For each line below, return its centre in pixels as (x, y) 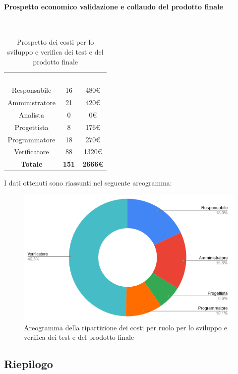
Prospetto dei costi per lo (56, 42)
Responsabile (31, 90)
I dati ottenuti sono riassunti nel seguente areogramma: (88, 183)
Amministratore (31, 102)
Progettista (31, 127)
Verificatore (31, 152)
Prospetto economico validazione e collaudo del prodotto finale (114, 6)
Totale (31, 164)
